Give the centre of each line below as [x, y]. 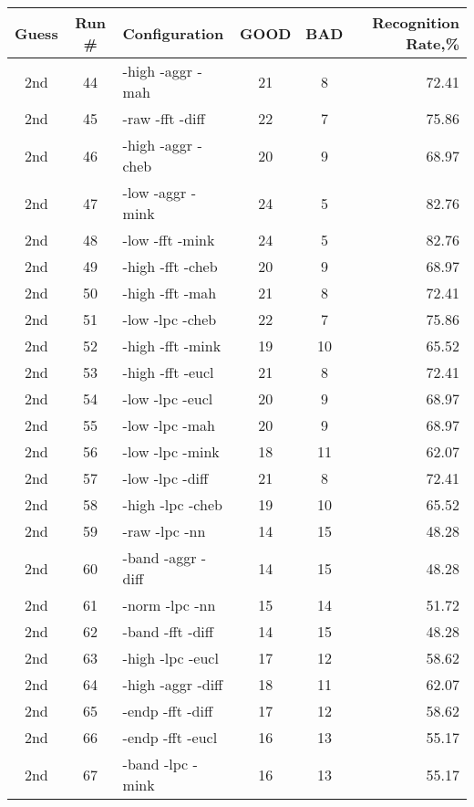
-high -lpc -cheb [172, 504]
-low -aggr [155, 192]
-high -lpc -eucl [170, 658]
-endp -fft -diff [168, 711]
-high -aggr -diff [173, 684]
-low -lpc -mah [169, 425]
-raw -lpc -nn [164, 531]
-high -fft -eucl [168, 372]
